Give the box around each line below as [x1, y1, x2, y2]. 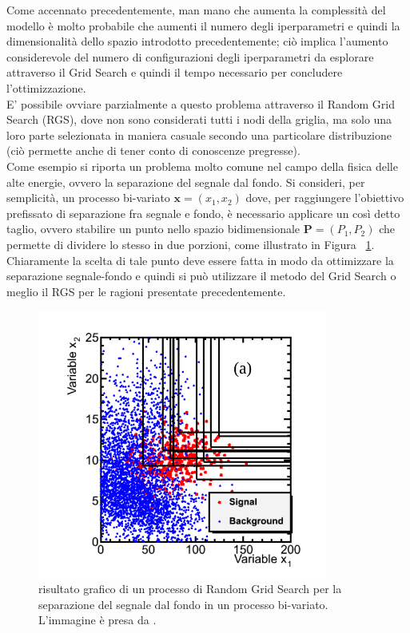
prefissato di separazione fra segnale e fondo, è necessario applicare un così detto [6, 204, 400, 221]
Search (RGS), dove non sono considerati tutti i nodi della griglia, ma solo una [6, 111, 392, 128]
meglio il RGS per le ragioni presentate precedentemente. [6, 283, 286, 299]
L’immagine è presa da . [38, 611, 157, 628]
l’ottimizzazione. [6, 79, 86, 96]
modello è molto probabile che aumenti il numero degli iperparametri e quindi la [6, 17, 400, 34]
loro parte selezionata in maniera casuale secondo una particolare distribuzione [6, 126, 392, 143]
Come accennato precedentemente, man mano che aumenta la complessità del [6, 2, 386, 18]
